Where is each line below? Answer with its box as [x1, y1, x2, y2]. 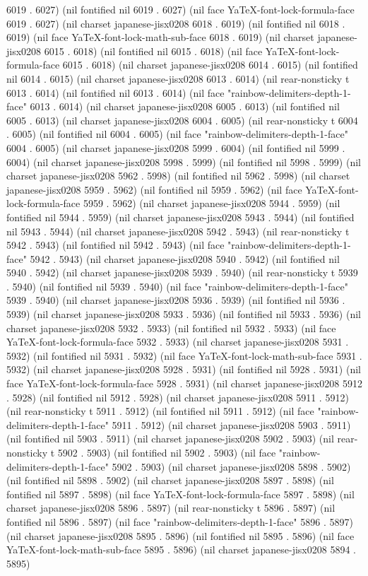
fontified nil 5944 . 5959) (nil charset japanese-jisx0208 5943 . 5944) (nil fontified [6, 209, 355, 224]
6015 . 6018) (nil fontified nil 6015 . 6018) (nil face [44, 43, 263, 58]
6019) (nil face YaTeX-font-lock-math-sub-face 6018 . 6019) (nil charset [6, 30, 314, 45]
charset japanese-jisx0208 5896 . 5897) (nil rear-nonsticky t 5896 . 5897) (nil [6, 500, 336, 515]
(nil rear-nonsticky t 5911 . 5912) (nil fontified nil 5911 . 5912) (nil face [6, 404, 314, 418]
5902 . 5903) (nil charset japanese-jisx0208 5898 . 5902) [112, 459, 351, 474]
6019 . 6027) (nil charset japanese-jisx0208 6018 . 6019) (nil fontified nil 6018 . [6, 16, 345, 30]
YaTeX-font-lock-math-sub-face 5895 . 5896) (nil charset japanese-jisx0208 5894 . [6, 542, 356, 557]
